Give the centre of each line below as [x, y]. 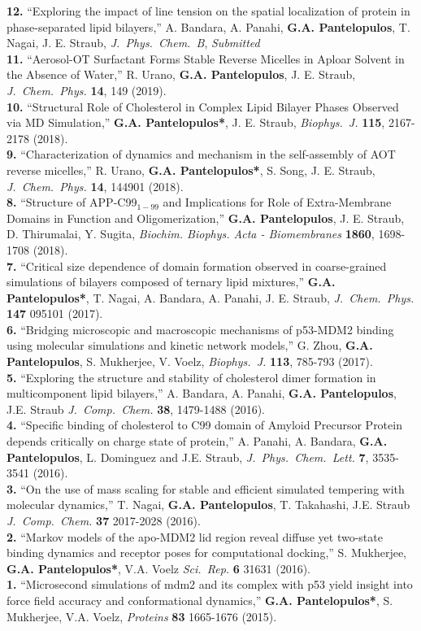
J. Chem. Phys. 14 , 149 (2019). [87, 90]
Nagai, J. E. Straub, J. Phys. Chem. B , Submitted [133, 43]
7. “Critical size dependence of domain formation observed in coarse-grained [197, 265]
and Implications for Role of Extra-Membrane [277, 202]
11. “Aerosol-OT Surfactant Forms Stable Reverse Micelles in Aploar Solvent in [206, 58]
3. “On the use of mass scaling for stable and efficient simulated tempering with [206, 488]
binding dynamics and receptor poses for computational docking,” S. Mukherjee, [206, 553]
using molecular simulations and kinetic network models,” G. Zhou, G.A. [190, 345]
